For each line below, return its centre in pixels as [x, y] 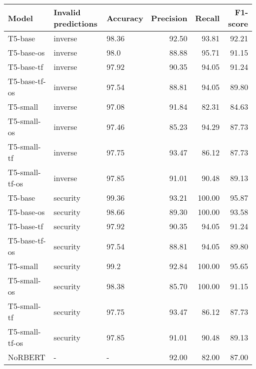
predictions [75, 23]
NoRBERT [27, 357]
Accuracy [125, 18]
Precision [169, 18]
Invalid [67, 12]
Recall [208, 18]
